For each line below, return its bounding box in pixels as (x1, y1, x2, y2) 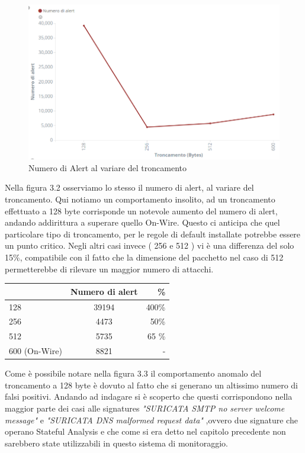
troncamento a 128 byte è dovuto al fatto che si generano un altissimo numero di (5, 378, 298, 391)
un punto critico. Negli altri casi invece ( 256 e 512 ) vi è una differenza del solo (5, 239, 294, 252)
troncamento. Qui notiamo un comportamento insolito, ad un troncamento (5, 193, 275, 205)
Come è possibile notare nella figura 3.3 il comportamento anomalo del (5, 367, 262, 380)
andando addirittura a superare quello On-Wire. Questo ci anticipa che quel (5, 216, 280, 229)
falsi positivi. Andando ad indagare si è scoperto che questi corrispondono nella (5, 390, 293, 403)
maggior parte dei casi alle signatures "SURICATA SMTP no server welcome (5, 401, 285, 414)
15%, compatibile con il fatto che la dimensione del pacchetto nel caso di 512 (5, 251, 284, 263)
